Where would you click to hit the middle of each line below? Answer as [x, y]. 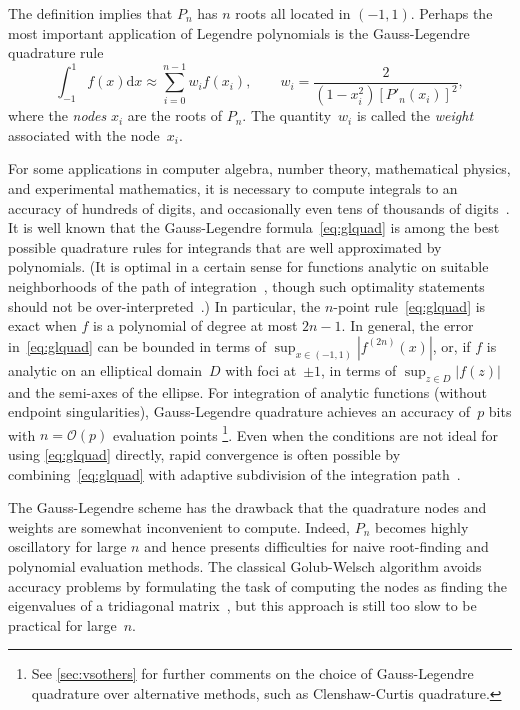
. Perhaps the [451, 13]
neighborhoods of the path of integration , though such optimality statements [246, 285]
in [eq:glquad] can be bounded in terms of [137, 345]
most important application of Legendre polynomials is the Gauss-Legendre [239, 32]
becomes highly [421, 526]
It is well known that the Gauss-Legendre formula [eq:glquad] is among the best [254, 227]
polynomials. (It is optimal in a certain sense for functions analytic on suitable [248, 266]
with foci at [261, 369]
